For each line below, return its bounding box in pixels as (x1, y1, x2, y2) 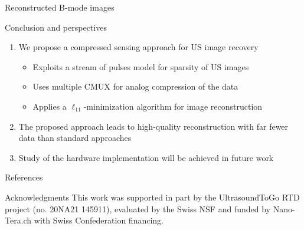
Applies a (32, 100, 67, 112)
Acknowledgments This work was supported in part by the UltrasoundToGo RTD (5, 190, 300, 203)
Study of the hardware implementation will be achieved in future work (18, 151, 274, 163)
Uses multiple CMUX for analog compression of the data (32, 80, 238, 93)
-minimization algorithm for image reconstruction (83, 100, 263, 112)
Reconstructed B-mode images (5, 1, 115, 13)
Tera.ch (5, 214, 32, 226)
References (5, 171, 43, 183)
